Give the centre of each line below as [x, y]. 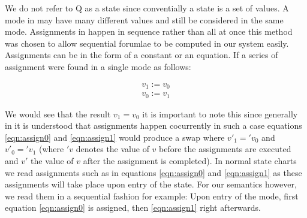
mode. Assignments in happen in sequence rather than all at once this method [149, 31]
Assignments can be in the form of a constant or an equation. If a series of [142, 55]
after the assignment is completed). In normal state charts [190, 160]
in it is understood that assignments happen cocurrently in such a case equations [153, 125]
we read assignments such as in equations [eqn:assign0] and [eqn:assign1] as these [153, 172]
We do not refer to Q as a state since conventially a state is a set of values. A [147, 8]
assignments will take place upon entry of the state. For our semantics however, [151, 184]
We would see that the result [58, 113]
